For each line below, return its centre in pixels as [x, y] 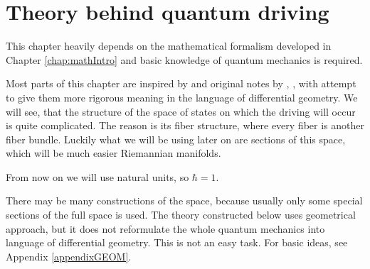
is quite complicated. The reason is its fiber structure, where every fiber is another [185, 125]
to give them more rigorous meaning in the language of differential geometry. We [182, 97]
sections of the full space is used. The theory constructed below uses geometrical [181, 215]
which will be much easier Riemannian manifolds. [113, 153]
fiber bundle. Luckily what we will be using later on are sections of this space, [176, 139]
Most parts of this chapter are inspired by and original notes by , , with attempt [181, 83]
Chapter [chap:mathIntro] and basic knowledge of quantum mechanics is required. [184, 59]
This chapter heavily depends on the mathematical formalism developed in [169, 46]
